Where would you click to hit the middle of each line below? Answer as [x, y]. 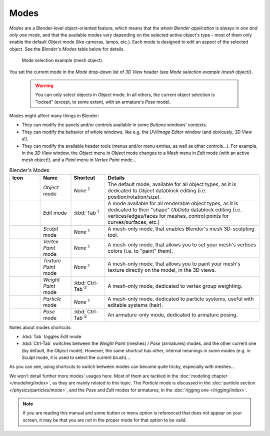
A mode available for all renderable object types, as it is [173, 204]
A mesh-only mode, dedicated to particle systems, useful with [181, 299]
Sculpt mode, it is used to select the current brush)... [76, 357]
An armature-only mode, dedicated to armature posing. [173, 315]
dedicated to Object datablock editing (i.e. [157, 191]
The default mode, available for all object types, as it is [172, 184]
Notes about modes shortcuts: [40, 327]
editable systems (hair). [135, 305]
